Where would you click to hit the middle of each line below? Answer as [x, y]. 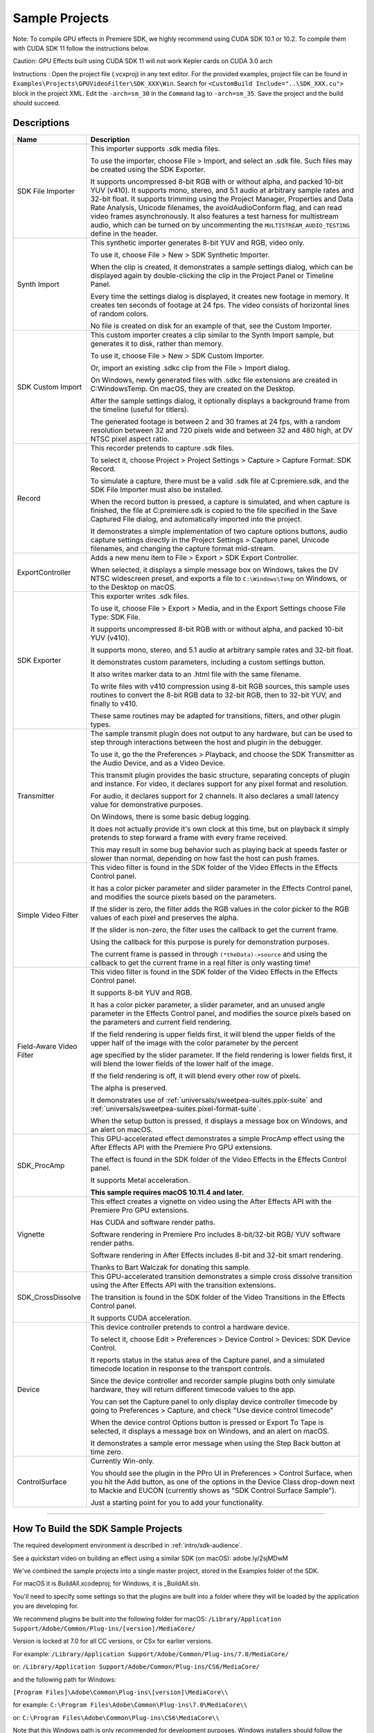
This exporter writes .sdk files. [140, 596]
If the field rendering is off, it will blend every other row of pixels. [196, 1076]
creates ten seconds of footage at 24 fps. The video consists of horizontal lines [220, 305]
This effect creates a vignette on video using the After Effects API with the [211, 1201]
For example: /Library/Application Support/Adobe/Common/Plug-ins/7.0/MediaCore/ [151, 1654]
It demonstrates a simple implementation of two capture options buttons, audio [219, 531]
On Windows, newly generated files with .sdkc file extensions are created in [214, 380]
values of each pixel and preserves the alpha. [164, 917]
